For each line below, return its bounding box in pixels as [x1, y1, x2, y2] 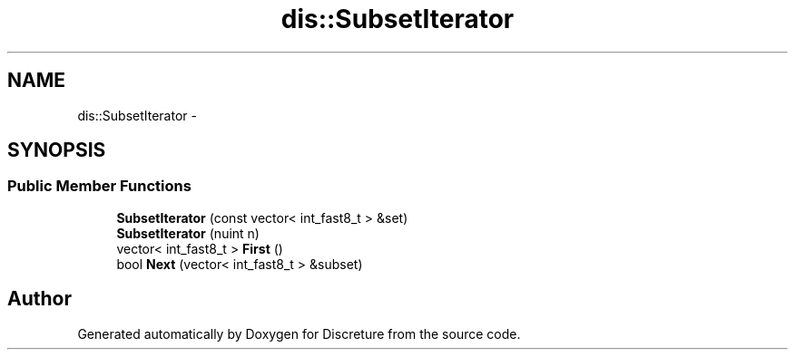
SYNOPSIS [7, 139, 106, 162]
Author [7, 287, 72, 311]
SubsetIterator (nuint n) [116, 225, 260, 241]
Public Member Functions [7, 177, 191, 196]
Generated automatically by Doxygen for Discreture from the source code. [77, 325, 521, 342]
